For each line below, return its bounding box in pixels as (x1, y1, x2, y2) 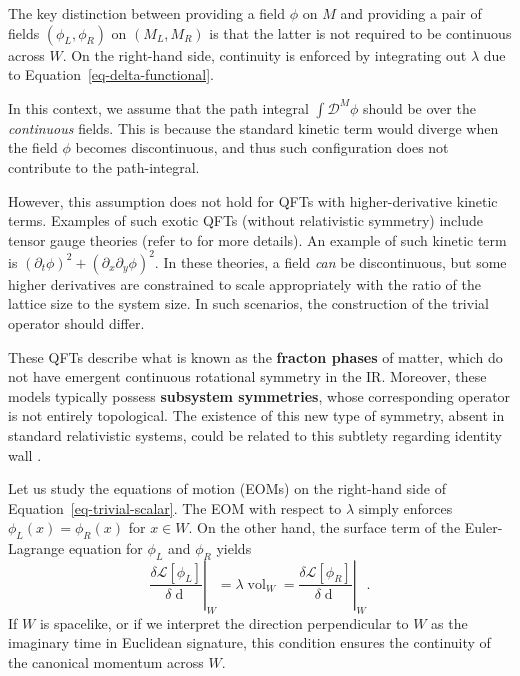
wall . (8, 444, 42, 465)
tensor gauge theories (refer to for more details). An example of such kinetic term (8, 229, 507, 250)
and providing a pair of (340, 3, 482, 23)
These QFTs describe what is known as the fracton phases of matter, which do (8, 346, 503, 367)
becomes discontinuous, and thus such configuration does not (75, 137, 449, 158)
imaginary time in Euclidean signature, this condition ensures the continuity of (8, 632, 491, 653)
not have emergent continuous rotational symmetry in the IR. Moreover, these (8, 366, 487, 387)
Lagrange (8, 538, 65, 559)
